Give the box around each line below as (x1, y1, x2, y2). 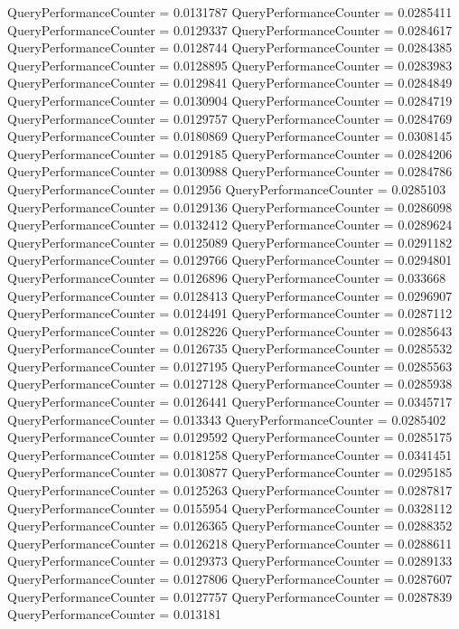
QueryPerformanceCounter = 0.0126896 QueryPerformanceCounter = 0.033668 (7, 268, 446, 286)
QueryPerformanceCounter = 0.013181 (7, 605, 221, 624)
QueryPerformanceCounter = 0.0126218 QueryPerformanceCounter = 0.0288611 (7, 533, 453, 552)
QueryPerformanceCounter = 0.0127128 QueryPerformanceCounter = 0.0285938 (7, 374, 453, 393)
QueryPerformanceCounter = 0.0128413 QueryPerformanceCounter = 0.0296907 (7, 286, 453, 305)
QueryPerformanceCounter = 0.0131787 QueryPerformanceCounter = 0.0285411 (7, 3, 453, 21)
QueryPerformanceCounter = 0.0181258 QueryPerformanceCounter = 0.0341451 (7, 445, 453, 464)
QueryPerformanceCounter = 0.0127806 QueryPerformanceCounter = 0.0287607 (7, 569, 453, 587)
